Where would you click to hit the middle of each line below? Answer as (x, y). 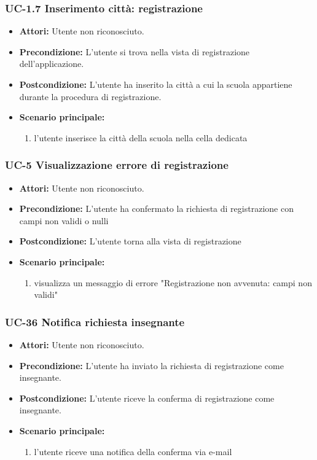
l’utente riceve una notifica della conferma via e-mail (133, 451)
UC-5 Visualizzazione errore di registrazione (117, 165)
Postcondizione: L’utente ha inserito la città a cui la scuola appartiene (156, 84)
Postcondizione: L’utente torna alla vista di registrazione (130, 241)
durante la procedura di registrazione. (90, 96)
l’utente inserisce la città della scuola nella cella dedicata (141, 137)
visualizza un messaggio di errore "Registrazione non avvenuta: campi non (173, 282)
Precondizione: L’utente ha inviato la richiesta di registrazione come (151, 365)
